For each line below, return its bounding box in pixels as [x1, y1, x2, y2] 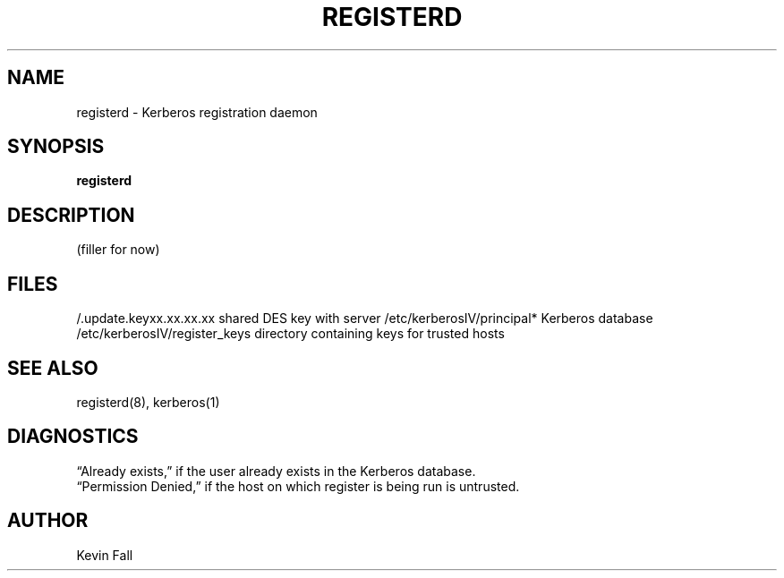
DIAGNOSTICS [7, 425, 139, 448]
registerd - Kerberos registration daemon [76, 104, 318, 120]
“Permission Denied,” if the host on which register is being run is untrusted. [76, 478, 520, 494]
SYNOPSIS [7, 135, 105, 158]
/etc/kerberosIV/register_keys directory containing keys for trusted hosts [76, 326, 505, 342]
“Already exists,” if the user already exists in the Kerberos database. [76, 463, 476, 479]
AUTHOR [7, 509, 89, 532]
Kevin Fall [76, 547, 133, 563]
